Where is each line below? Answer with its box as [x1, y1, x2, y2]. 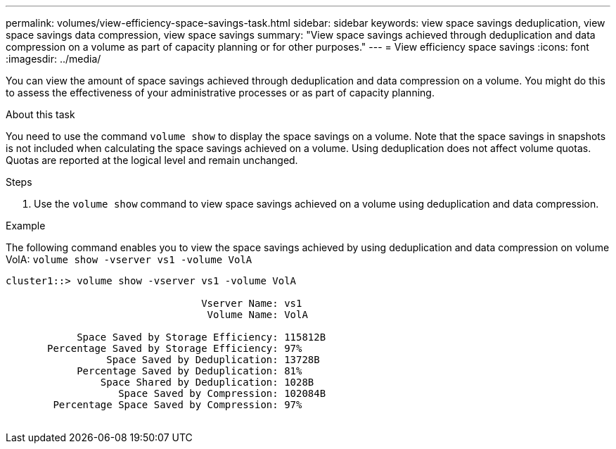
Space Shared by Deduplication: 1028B [100, 377, 314, 388]
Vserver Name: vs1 [201, 298, 302, 309]
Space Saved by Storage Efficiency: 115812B [77, 331, 326, 343]
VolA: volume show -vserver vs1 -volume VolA [6, 253, 252, 265]
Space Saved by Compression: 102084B [118, 388, 326, 399]
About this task [6, 108, 75, 120]
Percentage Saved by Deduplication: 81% [77, 365, 302, 377]
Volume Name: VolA [207, 309, 308, 320]
